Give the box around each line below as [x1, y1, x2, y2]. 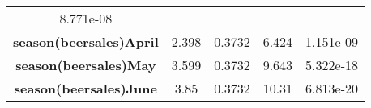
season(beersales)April [13, 32, 159, 51]
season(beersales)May [15, 56, 156, 74]
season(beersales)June [14, 79, 157, 98]
